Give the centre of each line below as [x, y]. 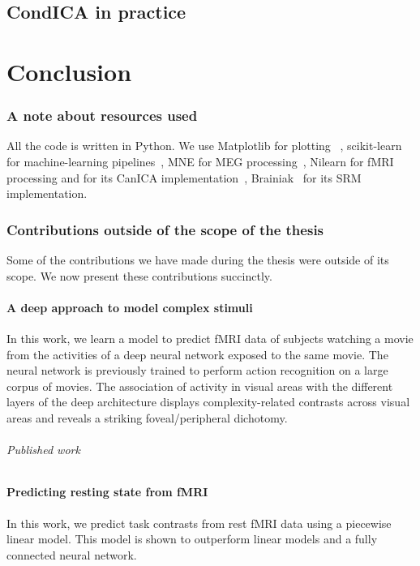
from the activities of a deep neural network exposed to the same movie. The [197, 354]
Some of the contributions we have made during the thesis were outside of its [198, 259]
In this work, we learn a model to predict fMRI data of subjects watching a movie [210, 338]
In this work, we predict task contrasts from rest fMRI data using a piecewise [199, 523]
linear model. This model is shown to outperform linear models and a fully [192, 539]
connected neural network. [72, 554]
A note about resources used [102, 116]
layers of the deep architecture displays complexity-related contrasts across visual [208, 402]
